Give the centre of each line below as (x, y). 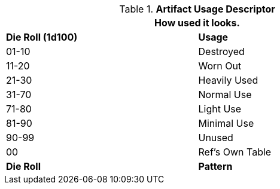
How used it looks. (197, 23)
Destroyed (221, 51)
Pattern (215, 166)
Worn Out (220, 66)
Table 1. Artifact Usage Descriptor (197, 9)
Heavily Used (228, 80)
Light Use (220, 109)
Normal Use (225, 94)
